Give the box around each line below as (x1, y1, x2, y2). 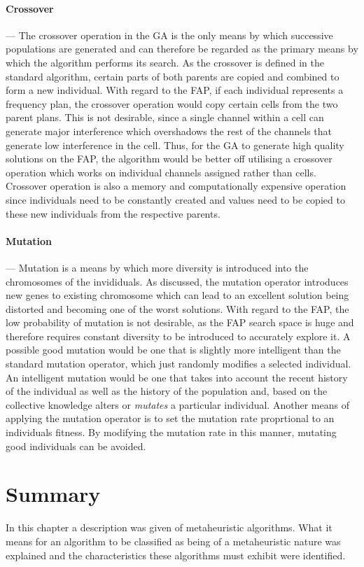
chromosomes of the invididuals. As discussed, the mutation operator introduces (6, 274, 349, 288)
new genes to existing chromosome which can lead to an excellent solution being (6, 288, 349, 302)
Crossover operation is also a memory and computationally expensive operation (6, 178, 346, 193)
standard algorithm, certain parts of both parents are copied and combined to (6, 69, 339, 83)
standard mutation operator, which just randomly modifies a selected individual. (6, 356, 351, 371)
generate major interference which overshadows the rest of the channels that (6, 123, 332, 138)
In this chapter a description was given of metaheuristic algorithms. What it (6, 520, 332, 535)
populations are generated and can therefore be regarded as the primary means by (6, 41, 358, 56)
